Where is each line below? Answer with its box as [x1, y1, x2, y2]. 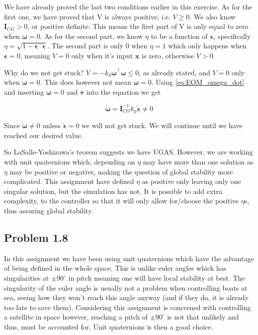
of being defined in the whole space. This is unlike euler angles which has [4, 263, 227, 273]
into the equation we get [86, 86, 161, 97]
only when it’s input [71, 50, 133, 60]
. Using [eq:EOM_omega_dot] [151, 77, 245, 87]
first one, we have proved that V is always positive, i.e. [4, 11, 171, 21]
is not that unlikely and [167, 312, 239, 322]
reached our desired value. [4, 130, 83, 140]
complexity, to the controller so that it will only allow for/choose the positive [4, 195, 239, 206]
